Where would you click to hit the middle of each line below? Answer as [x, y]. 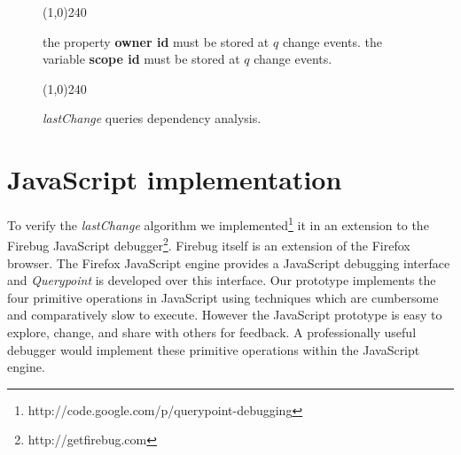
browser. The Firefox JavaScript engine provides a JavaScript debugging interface [229, 262]
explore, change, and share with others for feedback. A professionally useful [212, 332]
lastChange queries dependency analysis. [152, 118]
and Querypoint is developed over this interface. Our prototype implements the [222, 280]
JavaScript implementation [175, 179]
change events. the [332, 41]
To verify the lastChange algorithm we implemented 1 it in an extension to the [218, 224]
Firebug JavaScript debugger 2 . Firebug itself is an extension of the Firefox [209, 244]
